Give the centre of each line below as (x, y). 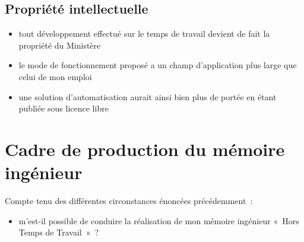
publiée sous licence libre (64, 108)
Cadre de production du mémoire (145, 149)
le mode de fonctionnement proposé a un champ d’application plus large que (158, 65)
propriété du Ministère (60, 45)
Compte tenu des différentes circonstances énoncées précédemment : (129, 201)
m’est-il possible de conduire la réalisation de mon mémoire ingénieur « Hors (159, 220)
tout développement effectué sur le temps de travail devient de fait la (144, 34)
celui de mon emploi (55, 76)
